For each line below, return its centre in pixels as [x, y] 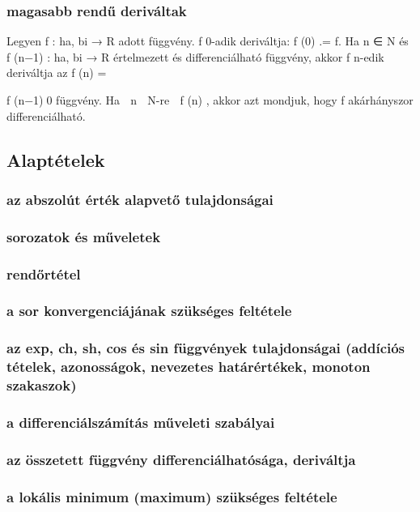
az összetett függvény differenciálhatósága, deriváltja [181, 459]
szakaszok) [42, 385]
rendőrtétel [44, 273]
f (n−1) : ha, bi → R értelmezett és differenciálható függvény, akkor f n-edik [195, 56]
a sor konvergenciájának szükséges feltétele [149, 311]
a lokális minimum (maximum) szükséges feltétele [172, 496]
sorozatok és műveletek [84, 236]
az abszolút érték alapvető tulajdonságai [140, 199]
